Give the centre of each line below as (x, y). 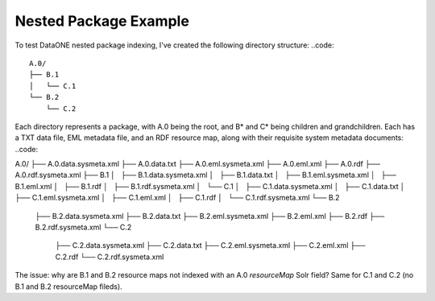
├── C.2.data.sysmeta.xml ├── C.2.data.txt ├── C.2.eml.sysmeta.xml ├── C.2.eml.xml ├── (210, 245)
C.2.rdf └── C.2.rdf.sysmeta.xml (110, 257)
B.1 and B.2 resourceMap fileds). (68, 287)
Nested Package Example (102, 21)
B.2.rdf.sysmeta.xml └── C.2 (83, 227)
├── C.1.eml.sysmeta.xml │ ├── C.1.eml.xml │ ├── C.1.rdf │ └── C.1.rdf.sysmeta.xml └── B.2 (177, 198)
